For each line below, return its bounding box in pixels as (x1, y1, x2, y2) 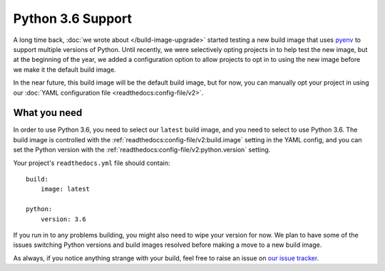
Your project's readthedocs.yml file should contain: (13, 159, 170, 167)
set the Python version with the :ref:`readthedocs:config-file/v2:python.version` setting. (13, 146, 271, 154)
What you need (13, 107, 83, 119)
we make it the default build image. (13, 65, 117, 74)
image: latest (40, 185, 91, 193)
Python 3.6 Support (13, 11, 132, 26)
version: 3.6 (40, 215, 86, 223)
